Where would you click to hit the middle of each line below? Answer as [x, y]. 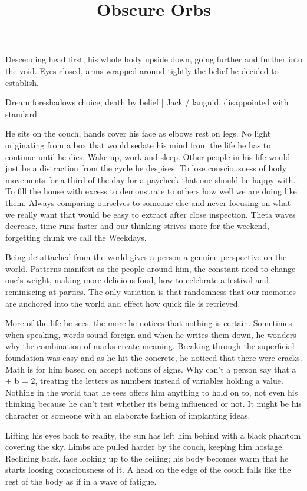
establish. [22, 82]
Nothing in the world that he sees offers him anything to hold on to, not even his [152, 392]
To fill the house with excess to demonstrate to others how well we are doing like [151, 191]
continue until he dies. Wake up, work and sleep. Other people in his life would [148, 156]
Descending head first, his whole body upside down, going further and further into [154, 59]
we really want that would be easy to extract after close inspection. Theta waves [151, 214]
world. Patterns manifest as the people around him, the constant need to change [151, 268]
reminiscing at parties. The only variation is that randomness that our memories [151, 292]
